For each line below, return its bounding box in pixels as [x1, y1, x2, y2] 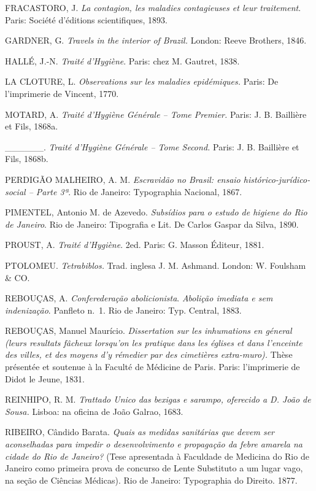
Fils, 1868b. [5, 152, 48, 165]
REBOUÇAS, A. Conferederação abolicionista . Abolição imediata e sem [5, 292, 273, 304]
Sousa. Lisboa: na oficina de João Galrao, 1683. [5, 404, 183, 417]
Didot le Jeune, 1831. [5, 372, 85, 385]
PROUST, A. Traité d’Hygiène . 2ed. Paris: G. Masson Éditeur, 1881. [5, 238, 264, 251]
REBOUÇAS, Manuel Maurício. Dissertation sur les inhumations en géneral [5, 324, 292, 337]
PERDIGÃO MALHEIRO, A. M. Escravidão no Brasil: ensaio [5, 172, 241, 185]
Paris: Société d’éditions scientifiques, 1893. [5, 13, 168, 26]
